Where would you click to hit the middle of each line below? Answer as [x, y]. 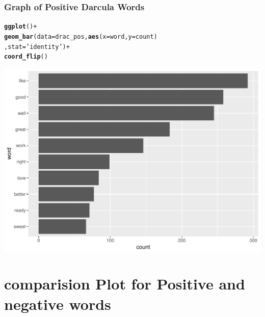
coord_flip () [26, 57]
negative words [58, 303]
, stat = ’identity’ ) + [37, 47]
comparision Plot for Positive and [125, 284]
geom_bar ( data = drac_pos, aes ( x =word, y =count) [81, 36]
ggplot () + [21, 27]
